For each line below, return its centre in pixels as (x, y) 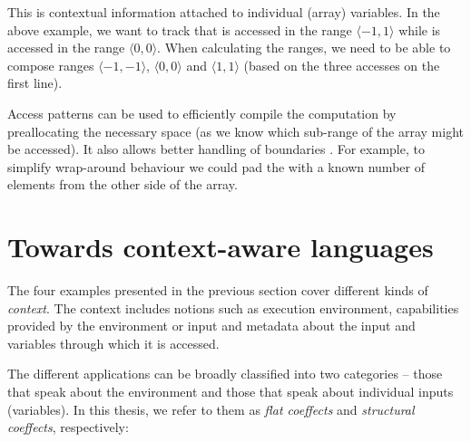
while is (420, 29)
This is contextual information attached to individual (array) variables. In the (224, 12)
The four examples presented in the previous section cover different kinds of (218, 290)
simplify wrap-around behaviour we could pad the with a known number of (216, 166)
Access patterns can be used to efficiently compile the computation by (202, 113)
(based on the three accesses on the (342, 65)
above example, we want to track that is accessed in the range (180, 29)
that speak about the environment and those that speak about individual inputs (231, 392)
